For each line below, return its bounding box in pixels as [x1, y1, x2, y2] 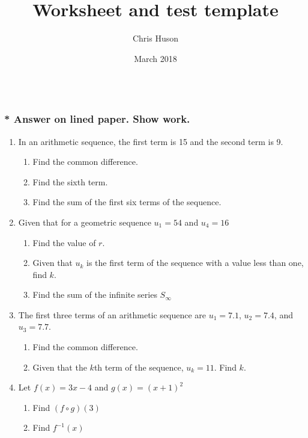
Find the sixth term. [32, 175, 108, 188]
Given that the [32, 360, 87, 373]
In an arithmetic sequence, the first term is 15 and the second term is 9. [18, 135, 283, 147]
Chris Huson [132, 32, 179, 45]
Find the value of [32, 236, 96, 248]
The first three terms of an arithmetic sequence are [18, 308, 207, 321]
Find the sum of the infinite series [32, 288, 157, 301]
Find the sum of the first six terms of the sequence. [32, 196, 222, 208]
